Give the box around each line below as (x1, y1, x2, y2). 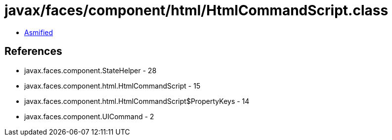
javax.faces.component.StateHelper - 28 (24, 66, 157, 75)
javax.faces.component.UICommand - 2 (24, 112, 154, 121)
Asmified (24, 28, 53, 37)
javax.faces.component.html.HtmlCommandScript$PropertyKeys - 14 (24, 96, 250, 105)
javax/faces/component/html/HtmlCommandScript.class (4, 2, 389, 19)
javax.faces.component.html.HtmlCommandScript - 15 (24, 81, 201, 90)
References (4, 45, 62, 58)
